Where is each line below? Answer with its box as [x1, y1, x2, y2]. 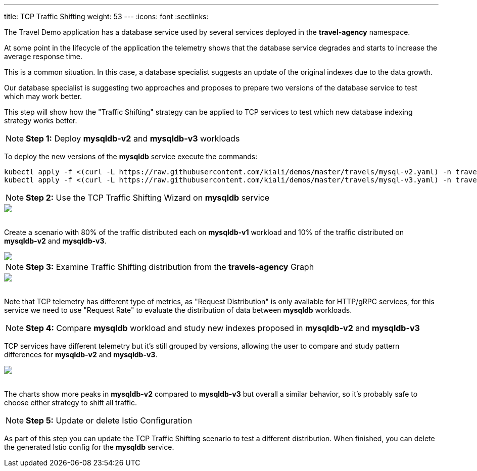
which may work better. [4, 92, 82, 101]
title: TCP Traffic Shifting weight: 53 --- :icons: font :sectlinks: [4, 12, 209, 21]
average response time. [4, 52, 82, 61]
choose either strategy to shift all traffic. [4, 398, 137, 407]
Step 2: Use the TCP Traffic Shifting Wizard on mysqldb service [26, 193, 270, 203]
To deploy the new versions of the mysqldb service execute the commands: [4, 152, 258, 161]
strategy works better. [4, 116, 77, 125]
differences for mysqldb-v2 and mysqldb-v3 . [4, 350, 158, 359]
